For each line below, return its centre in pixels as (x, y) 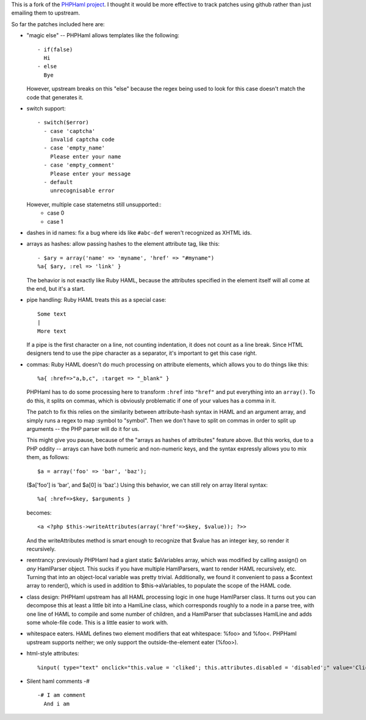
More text (52, 331)
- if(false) (55, 49)
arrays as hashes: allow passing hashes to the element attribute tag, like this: (123, 244)
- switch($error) (63, 123)
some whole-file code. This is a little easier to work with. (97, 622)
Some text (52, 314)
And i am (57, 704)
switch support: (46, 108)
